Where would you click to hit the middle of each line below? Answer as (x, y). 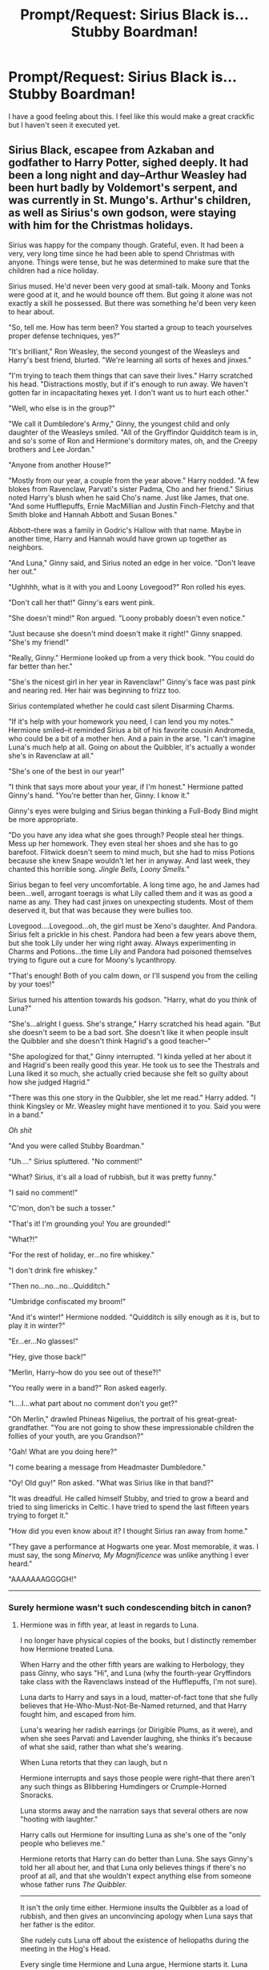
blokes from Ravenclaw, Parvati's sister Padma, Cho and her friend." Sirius (131, 488)
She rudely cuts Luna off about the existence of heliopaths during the (134, 1940)
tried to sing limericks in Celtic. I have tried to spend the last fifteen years (129, 1506)
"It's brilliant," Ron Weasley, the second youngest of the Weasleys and (124, 351)
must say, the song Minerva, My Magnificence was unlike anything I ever (129, 1555)
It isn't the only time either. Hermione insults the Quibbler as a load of (134, 1908)
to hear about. (32, 312)
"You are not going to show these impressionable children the (153, 1427)
